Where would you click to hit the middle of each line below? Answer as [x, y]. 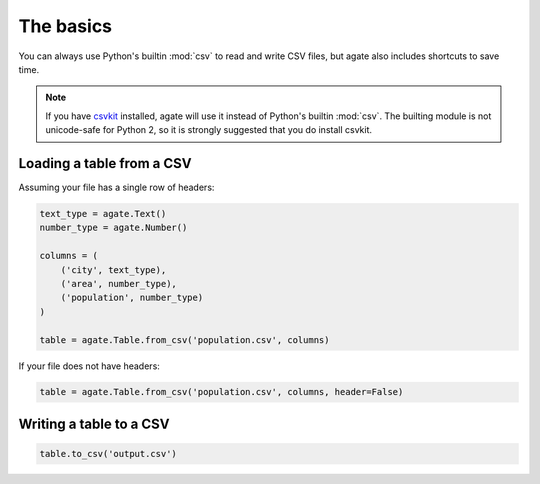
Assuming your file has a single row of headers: [116, 187]
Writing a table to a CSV [94, 423]
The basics [65, 26]
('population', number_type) [132, 298]
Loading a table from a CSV [105, 163]
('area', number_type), [118, 283]
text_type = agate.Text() [103, 213]
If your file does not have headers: [89, 366]
